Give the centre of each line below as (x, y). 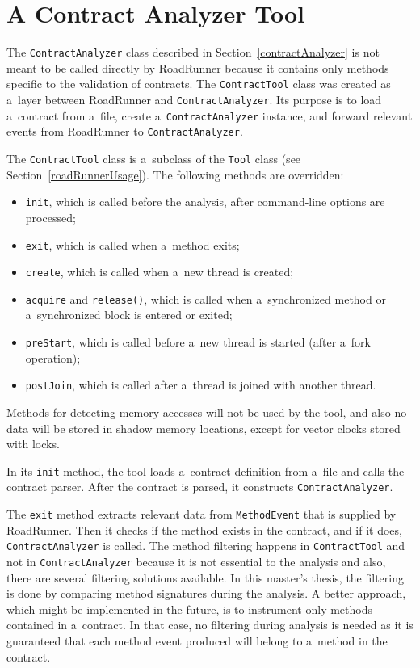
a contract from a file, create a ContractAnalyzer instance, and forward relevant (210, 115)
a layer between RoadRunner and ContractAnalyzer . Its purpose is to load (194, 100)
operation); (53, 357)
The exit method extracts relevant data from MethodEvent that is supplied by (202, 514)
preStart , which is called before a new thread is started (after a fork (198, 342)
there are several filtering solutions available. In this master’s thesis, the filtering (205, 577)
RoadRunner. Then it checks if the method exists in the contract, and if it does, (204, 529)
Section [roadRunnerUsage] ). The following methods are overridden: (175, 174)
